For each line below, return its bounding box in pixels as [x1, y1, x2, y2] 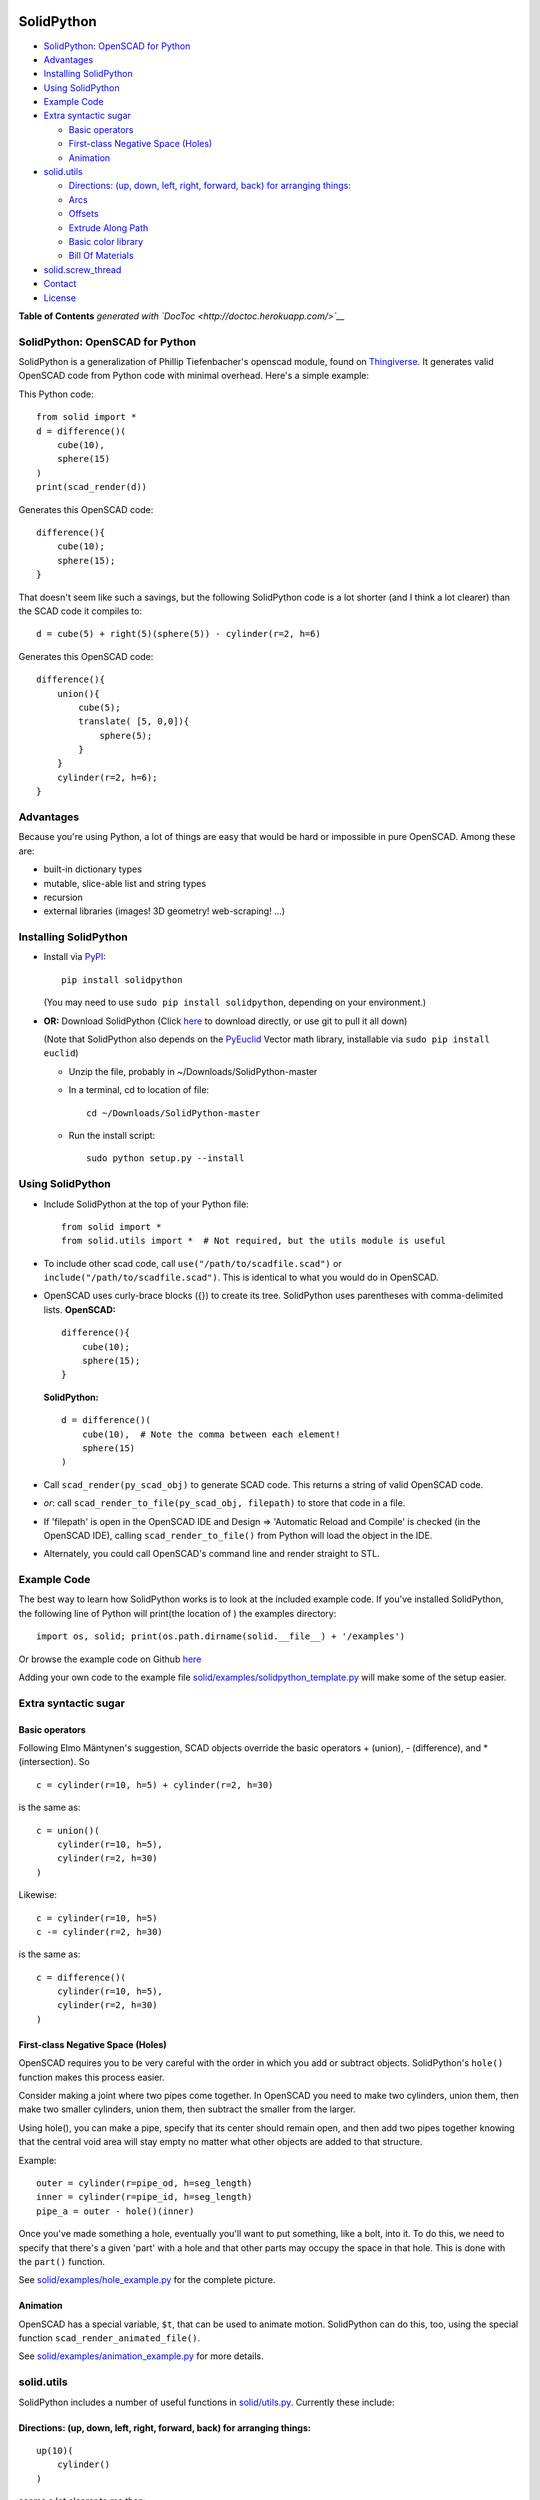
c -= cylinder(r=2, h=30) [36, 1926, 164, 1937]
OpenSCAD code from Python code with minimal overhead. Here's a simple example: [18, 370, 370, 382]
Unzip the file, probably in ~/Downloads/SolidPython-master [68, 1065, 318, 1077]
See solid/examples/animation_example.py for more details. [18, 2350, 264, 2362]
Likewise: [18, 1889, 58, 1901]
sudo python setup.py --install [86, 1153, 245, 1164]
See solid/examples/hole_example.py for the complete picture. [18, 2274, 276, 2286]
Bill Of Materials [68, 250, 134, 262]
